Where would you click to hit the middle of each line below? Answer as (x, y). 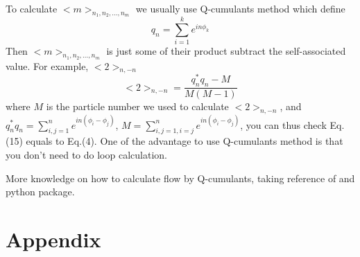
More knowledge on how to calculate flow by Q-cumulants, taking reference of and (180, 178)
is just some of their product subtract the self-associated (226, 51)
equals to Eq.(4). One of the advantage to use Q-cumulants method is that (185, 141)
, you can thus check (283, 124)
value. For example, (47, 65)
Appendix (53, 239)
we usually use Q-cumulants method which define (240, 8)
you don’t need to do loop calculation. (86, 154)
